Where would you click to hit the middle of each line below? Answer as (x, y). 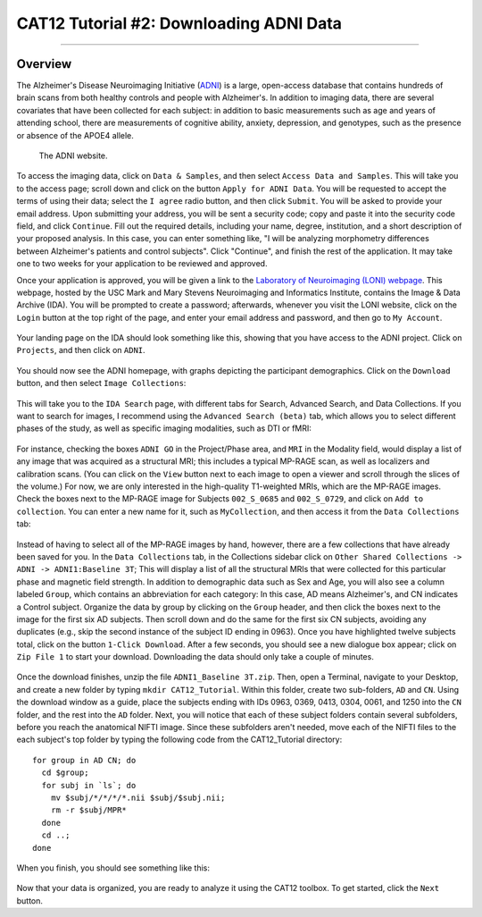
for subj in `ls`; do (89, 785)
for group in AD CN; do (84, 760)
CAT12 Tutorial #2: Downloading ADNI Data (179, 23)
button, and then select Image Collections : (101, 383)
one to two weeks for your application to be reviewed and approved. (142, 264)
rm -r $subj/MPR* (88, 810)
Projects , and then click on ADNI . (81, 350)
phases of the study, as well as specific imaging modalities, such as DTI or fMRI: (164, 428)
